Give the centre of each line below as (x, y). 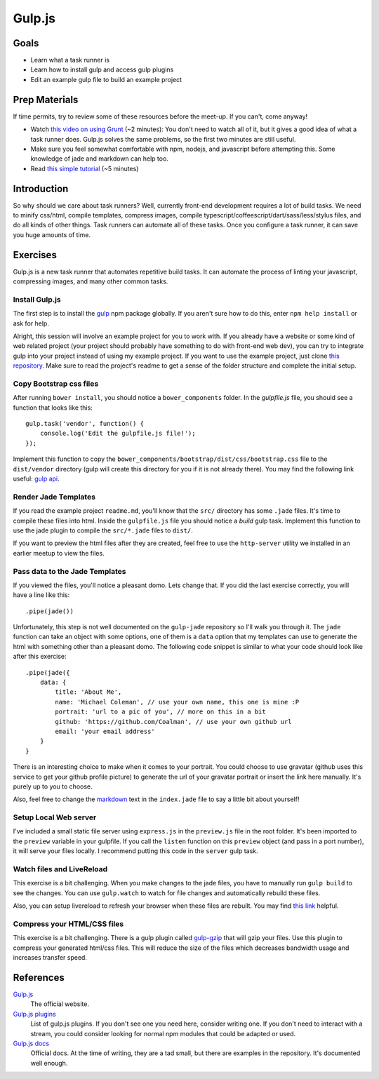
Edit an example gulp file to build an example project (106, 79)
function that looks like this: (53, 408)
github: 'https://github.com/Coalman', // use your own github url (173, 722)
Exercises (35, 255)
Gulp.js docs (31, 1043)
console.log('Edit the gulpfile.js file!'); (118, 434)
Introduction (41, 188)
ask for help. (31, 323)
